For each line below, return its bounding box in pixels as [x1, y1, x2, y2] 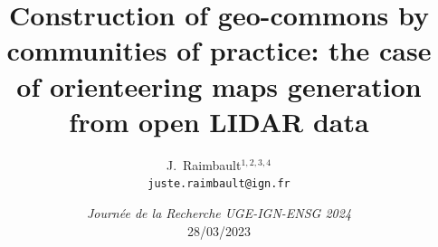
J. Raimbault [166, 155, 242, 174]
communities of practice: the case [6, 32, 432, 69]
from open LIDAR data [69, 102, 369, 139]
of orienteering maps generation [16, 67, 422, 104]
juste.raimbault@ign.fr [148, 177, 290, 191]
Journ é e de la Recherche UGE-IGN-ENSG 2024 [86, 203, 352, 222]
